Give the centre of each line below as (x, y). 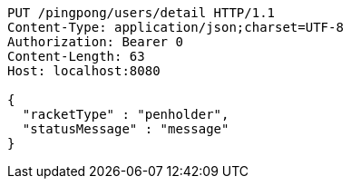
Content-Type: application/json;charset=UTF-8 (175, 27)
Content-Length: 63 (76, 56)
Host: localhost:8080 (84, 71)
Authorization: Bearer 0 (95, 42)
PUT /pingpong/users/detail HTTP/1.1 (141, 13)
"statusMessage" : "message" (126, 129)
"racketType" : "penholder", (126, 114)
